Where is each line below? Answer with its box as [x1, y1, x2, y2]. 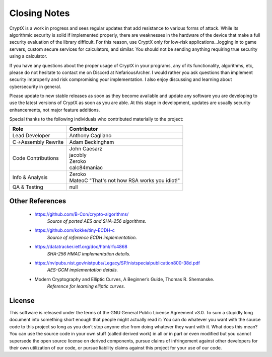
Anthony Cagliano [69, 132, 112, 139]
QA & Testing [12, 184, 43, 191]
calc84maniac [69, 164, 103, 171]
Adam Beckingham [69, 138, 114, 145]
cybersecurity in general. [9, 83, 61, 90]
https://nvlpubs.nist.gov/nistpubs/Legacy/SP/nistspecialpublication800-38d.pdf [34, 259, 200, 266]
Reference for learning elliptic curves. [47, 283, 125, 289]
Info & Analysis [12, 173, 48, 181]
